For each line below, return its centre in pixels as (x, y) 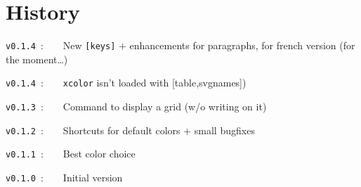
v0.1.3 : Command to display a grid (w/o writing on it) (136, 107)
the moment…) (37, 59)
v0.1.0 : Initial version (64, 177)
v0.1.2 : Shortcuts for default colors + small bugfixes (130, 130)
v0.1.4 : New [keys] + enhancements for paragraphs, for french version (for (180, 45)
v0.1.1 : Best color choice (71, 154)
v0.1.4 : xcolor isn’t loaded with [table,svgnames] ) (126, 83)
